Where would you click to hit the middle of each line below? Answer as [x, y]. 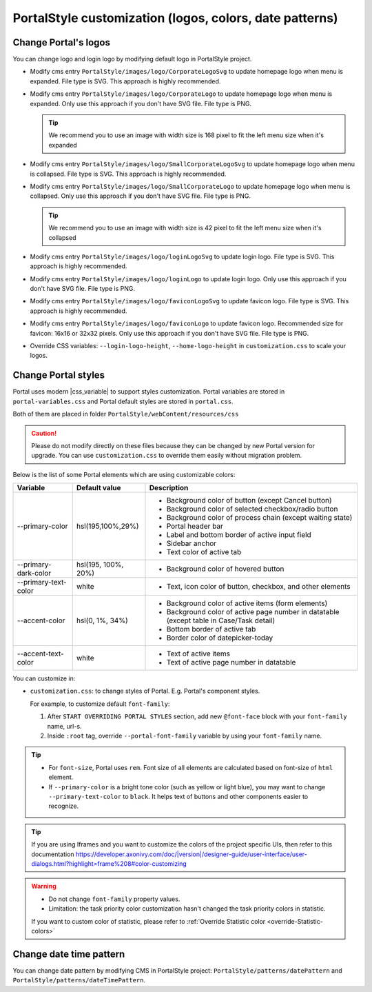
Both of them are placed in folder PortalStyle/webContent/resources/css [126, 414]
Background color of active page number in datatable [253, 612]
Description [169, 488]
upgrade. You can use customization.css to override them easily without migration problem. [167, 456]
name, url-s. [64, 726]
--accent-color [41, 620]
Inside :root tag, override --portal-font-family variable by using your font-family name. [185, 736]
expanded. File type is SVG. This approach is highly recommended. [125, 81]
